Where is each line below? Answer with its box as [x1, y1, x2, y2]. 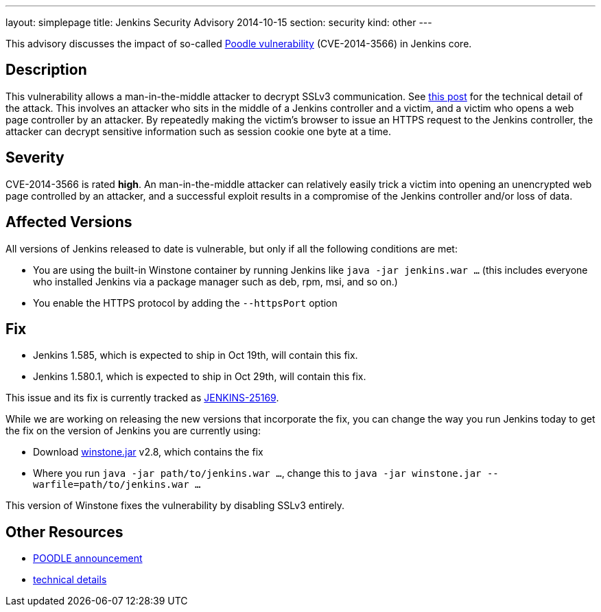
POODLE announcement [33, 552, 143, 565]
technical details [33, 574, 107, 586]
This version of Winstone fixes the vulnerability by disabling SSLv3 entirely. [5, 499, 345, 512]
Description [5, 61, 87, 79]
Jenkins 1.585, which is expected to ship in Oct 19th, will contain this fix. [33, 349, 358, 362]
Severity [5, 149, 64, 167]
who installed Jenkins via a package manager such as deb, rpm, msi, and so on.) [33, 275, 398, 287]
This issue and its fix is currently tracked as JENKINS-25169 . [5, 392, 279, 404]
